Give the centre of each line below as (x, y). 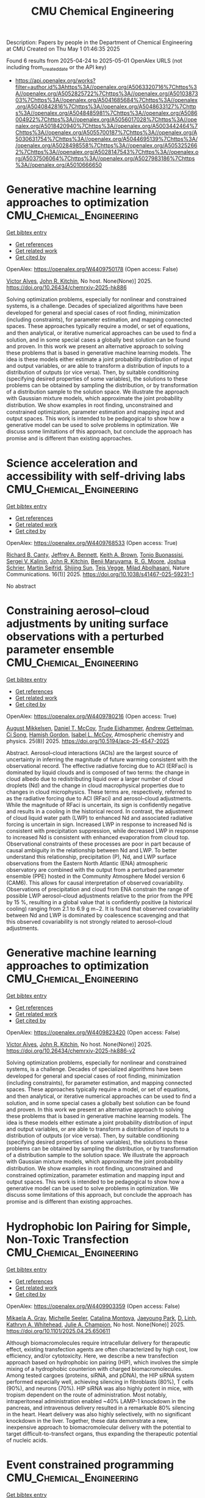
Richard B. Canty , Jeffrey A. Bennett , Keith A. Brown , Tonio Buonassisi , (95, 555)
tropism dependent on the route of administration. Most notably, (87, 1395)
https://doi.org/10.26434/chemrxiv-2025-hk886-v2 (71, 1050)
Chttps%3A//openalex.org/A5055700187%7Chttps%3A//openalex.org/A (106, 132)
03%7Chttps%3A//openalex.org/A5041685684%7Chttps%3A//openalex (106, 100)
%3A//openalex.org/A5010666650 (59, 165)
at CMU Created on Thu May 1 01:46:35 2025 (63, 49)
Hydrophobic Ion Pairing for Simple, (99, 1226)
